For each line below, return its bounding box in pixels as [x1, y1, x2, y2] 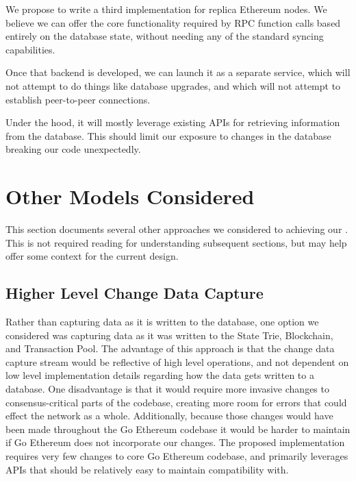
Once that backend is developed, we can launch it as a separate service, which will [5, 65, 351, 79]
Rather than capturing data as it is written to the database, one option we [5, 314, 319, 329]
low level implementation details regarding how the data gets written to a [5, 368, 314, 382]
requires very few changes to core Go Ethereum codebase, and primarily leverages [5, 448, 348, 463]
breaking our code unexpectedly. [5, 142, 141, 156]
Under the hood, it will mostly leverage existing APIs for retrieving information [5, 115, 340, 129]
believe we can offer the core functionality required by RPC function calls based [5, 15, 341, 29]
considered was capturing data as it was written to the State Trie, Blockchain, [5, 328, 333, 342]
